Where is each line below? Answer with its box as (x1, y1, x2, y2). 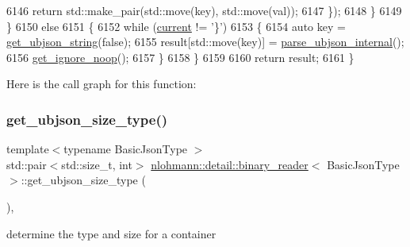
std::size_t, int (61, 156, 132, 172)
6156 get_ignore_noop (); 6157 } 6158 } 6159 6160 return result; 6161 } (6, 48, 354, 65)
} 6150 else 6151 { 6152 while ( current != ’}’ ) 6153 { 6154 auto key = (6, 17, 346, 34)
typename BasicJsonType (63, 141, 188, 157)
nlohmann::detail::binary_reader (151, 156, 308, 172)
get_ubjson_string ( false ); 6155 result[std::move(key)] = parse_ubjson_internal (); (6, 33, 404, 50)
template (6, 141, 49, 157)
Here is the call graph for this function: (6, 75, 197, 92)
